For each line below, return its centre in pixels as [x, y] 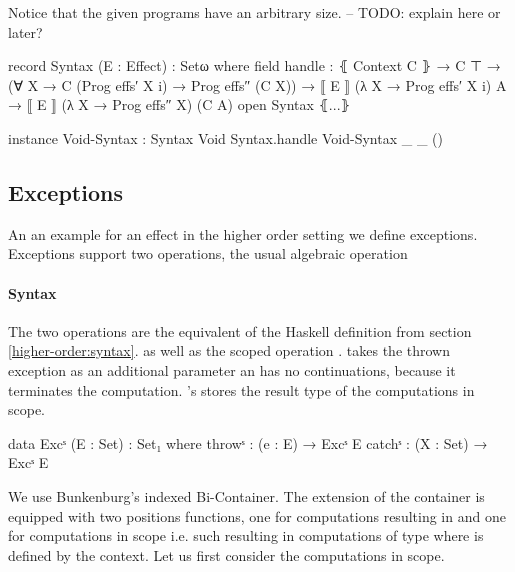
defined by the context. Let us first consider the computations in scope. [226, 554]
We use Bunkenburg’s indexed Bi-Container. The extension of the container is [246, 495]
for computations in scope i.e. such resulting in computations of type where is [246, 535]
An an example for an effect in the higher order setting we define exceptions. [243, 233]
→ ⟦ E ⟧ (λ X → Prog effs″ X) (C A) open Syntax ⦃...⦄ [179, 104]
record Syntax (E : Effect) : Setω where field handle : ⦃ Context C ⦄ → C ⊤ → [254, 65]
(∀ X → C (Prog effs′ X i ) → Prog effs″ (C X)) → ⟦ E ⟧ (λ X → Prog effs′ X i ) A [257, 84]
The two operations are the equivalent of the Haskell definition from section [240, 330]
